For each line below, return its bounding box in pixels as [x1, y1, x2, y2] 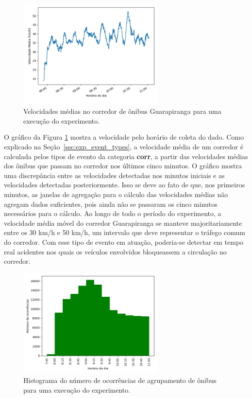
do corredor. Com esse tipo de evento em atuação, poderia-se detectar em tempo [4, 237, 244, 247]
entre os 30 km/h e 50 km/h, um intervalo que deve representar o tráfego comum [4, 227, 245, 237]
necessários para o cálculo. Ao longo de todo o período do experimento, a [4, 208, 221, 218]
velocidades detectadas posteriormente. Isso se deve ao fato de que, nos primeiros [4, 180, 245, 190]
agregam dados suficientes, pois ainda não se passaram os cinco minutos [4, 199, 218, 209]
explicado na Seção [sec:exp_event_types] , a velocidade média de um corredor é [4, 142, 243, 152]
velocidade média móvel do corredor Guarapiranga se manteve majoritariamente [4, 217, 242, 228]
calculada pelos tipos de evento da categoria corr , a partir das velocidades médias [4, 151, 248, 161]
